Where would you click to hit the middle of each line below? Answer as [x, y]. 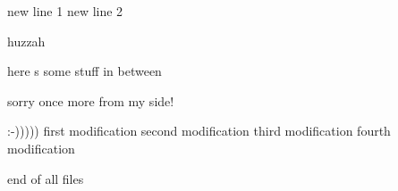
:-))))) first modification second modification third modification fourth [199, 131]
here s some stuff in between [85, 71]
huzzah [26, 41]
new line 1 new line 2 [65, 11]
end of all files [46, 178]
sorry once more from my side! [91, 100]
